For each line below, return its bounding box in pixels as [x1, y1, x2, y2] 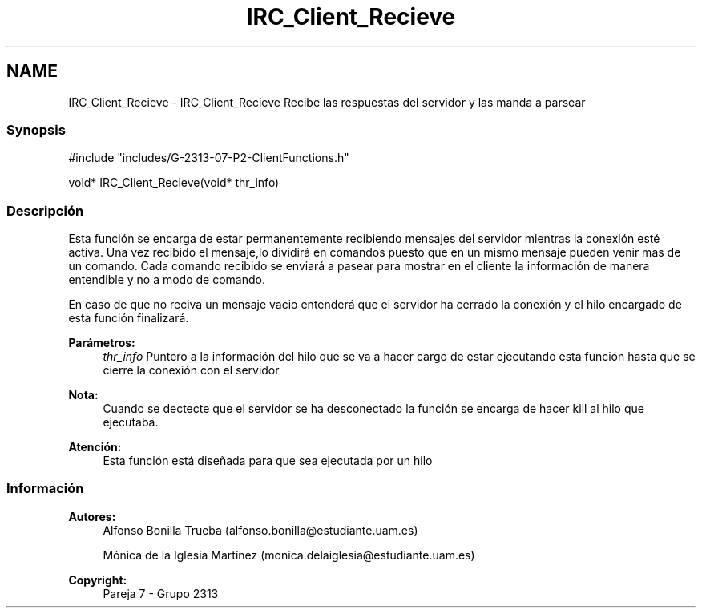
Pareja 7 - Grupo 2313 [103, 586, 219, 600]
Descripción [6, 202, 84, 219]
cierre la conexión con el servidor [103, 363, 280, 378]
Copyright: [68, 572, 127, 587]
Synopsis [6, 121, 66, 138]
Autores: [68, 509, 116, 523]
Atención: [68, 440, 122, 454]
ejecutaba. [103, 415, 159, 430]
